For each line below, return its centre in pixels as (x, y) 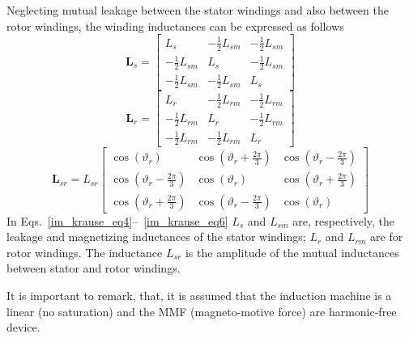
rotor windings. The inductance (85, 252)
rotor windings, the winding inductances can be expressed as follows (175, 25)
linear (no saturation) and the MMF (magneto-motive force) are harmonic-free (202, 311)
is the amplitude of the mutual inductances (292, 252)
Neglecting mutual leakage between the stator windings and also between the (198, 10)
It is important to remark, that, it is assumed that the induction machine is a (199, 295)
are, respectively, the (344, 220)
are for (387, 237)
